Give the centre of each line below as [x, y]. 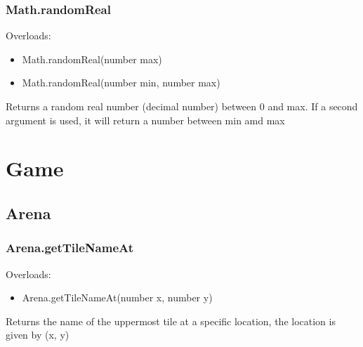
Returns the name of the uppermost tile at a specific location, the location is [171, 321]
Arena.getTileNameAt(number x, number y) [117, 297]
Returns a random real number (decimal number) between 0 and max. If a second [182, 106]
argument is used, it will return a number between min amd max [145, 120]
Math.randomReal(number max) [92, 59]
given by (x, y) [38, 335]
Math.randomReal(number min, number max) [121, 83]
